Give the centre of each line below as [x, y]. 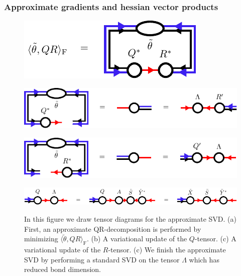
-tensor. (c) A [215, 239]
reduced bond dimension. [63, 269]
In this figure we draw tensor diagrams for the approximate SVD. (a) [130, 219]
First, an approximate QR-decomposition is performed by [113, 228]
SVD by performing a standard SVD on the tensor [102, 259]
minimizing [41, 239]
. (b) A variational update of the [137, 239]
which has [204, 259]
